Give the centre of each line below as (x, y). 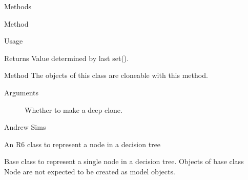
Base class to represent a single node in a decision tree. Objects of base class (124, 161)
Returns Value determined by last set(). (67, 58)
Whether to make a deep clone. (74, 109)
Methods (18, 6)
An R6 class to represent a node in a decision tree (82, 144)
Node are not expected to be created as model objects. (90, 171)
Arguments (22, 92)
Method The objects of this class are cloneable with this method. (106, 75)
